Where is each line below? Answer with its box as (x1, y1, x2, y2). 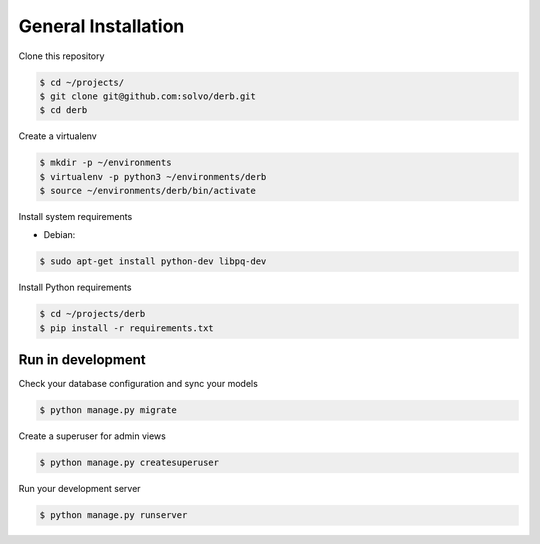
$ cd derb (39, 105, 88, 116)
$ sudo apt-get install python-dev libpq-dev (39, 256, 267, 267)
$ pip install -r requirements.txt (39, 322, 214, 334)
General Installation (18, 15, 185, 37)
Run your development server (18, 483, 141, 495)
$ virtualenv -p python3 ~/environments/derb (39, 171, 267, 182)
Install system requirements (18, 211, 133, 223)
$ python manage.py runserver (39, 510, 188, 521)
